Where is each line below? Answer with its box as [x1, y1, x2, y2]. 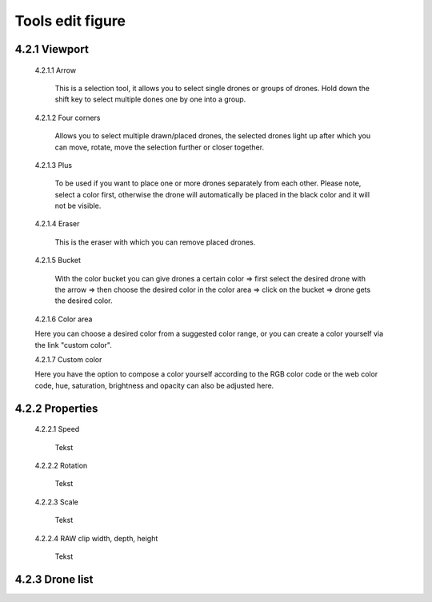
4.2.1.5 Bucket [34, 256, 82, 265]
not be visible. [54, 201, 102, 211]
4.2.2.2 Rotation [34, 460, 88, 470]
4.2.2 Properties [14, 401, 98, 415]
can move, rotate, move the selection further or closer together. [54, 142, 264, 152]
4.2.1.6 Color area [34, 314, 93, 324]
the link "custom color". [34, 340, 112, 349]
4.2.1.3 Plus [34, 160, 72, 169]
